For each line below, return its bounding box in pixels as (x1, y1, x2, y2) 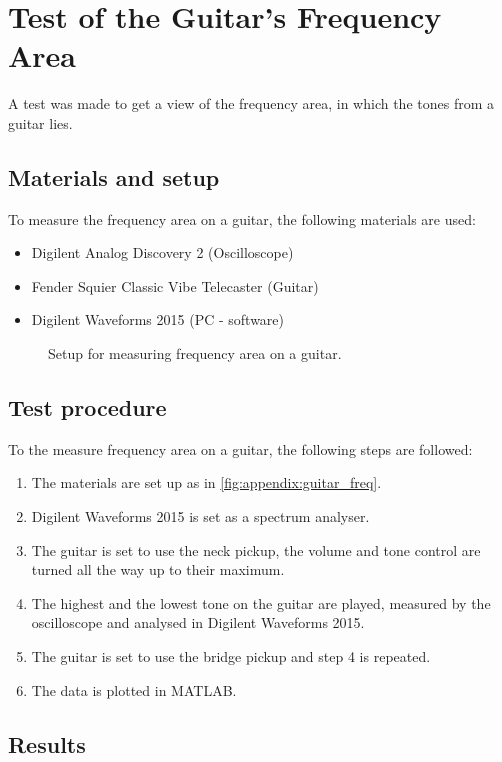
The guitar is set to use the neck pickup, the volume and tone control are (31, 539, 481, 560)
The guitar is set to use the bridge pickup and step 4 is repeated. (31, 646, 431, 667)
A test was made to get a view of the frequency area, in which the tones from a (8, 93, 494, 114)
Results (8, 728, 86, 759)
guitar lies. (8, 112, 73, 133)
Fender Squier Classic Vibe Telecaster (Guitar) (31, 275, 319, 296)
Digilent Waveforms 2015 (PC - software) (31, 309, 285, 330)
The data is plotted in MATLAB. (31, 679, 237, 700)
